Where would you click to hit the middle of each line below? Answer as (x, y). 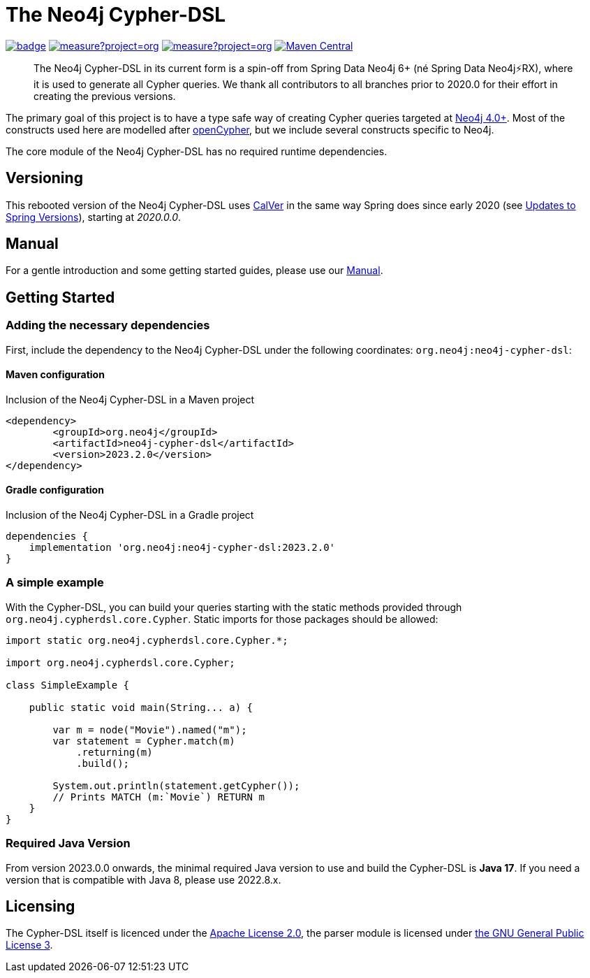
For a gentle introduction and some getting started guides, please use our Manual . (194, 271)
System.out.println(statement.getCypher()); (176, 785)
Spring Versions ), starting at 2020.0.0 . (94, 217)
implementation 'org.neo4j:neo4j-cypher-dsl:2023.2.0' (182, 548)
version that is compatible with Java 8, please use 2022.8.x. (143, 879)
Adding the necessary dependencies (108, 325)
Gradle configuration (55, 490)
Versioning (44, 178)
